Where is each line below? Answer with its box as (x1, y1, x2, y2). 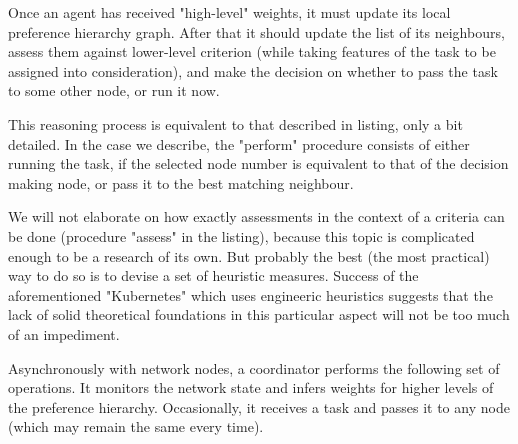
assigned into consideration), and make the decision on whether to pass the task (8, 60, 498, 81)
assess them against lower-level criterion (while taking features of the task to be (8, 41, 496, 62)
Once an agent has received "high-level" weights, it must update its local (8, 2, 451, 22)
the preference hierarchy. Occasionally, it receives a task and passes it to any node (8, 396, 510, 417)
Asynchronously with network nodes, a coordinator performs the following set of (8, 357, 500, 378)
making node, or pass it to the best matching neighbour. (8, 172, 354, 193)
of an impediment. (8, 323, 120, 344)
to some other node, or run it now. (8, 80, 220, 101)
